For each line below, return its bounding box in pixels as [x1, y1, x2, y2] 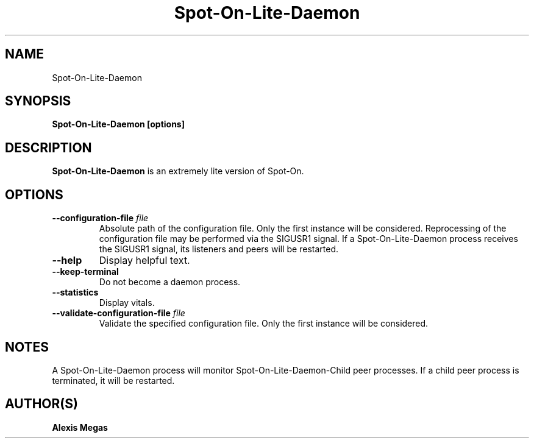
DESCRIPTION [5, 140, 92, 155]
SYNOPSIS [5, 93, 71, 109]
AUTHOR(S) [5, 396, 78, 412]
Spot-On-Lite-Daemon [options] [52, 119, 185, 130]
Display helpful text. [99, 254, 190, 267]
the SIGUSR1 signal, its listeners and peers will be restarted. [99, 244, 338, 255]
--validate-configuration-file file [52, 308, 185, 319]
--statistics [52, 287, 99, 298]
